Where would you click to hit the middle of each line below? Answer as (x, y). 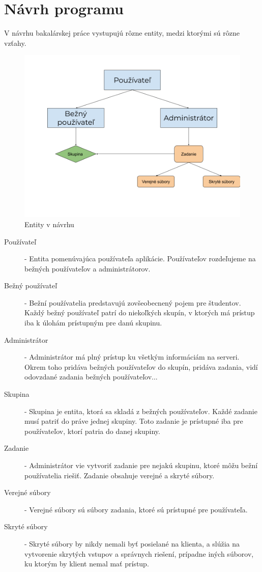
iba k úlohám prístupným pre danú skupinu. (93, 323)
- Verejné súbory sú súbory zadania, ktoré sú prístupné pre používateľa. (136, 509)
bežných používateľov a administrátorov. (88, 268)
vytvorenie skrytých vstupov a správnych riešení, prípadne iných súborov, (139, 553)
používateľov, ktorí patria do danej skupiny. (92, 431)
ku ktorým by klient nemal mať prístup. (87, 564)
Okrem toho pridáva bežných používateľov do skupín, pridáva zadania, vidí (141, 366)
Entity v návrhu (49, 224)
